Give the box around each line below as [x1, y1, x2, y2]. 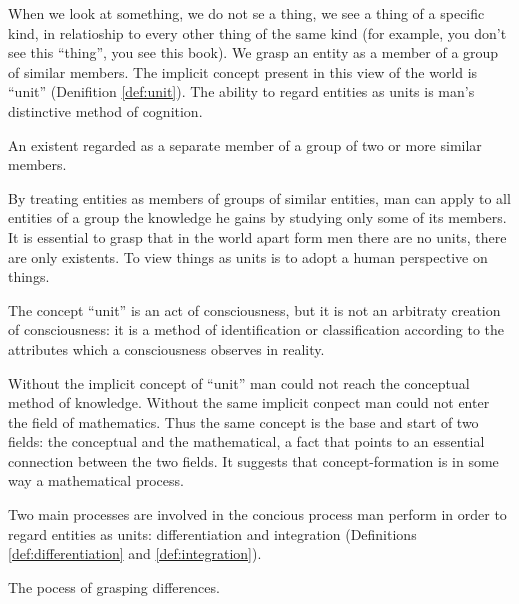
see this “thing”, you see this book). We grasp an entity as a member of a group [8, 42, 499, 63]
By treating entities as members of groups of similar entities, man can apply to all [8, 187, 511, 208]
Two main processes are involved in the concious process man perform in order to [8, 504, 507, 525]
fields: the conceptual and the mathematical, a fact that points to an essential [8, 431, 485, 452]
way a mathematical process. [8, 470, 184, 491]
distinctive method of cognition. [8, 100, 203, 121]
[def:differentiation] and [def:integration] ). [8, 543, 262, 564]
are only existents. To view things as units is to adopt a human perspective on [8, 246, 488, 267]
